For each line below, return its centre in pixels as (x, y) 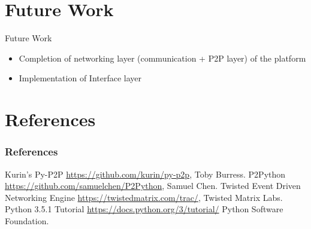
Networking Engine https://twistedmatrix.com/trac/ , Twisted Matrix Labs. (144, 197)
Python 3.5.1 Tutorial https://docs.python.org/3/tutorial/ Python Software (144, 209)
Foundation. (27, 220)
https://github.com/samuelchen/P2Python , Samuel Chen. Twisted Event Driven (153, 186)
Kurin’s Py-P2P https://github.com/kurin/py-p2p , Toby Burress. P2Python (145, 174)
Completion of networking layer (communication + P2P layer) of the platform (162, 58)
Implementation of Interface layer (80, 78)
